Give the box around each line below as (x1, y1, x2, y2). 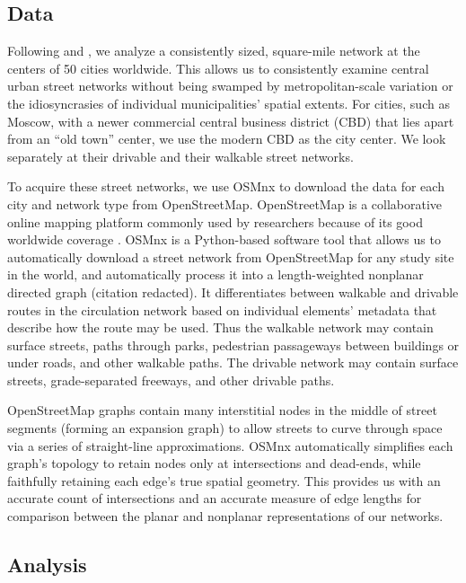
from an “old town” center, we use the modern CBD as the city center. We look (7, 129, 446, 148)
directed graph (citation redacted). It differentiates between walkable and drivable (7, 282, 459, 301)
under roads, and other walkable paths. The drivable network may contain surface (7, 353, 459, 372)
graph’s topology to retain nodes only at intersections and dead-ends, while (7, 454, 421, 473)
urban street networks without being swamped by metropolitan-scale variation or (7, 76, 453, 95)
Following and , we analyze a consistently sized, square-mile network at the (7, 41, 420, 60)
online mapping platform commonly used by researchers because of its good (7, 212, 423, 231)
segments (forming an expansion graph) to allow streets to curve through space (7, 419, 443, 437)
